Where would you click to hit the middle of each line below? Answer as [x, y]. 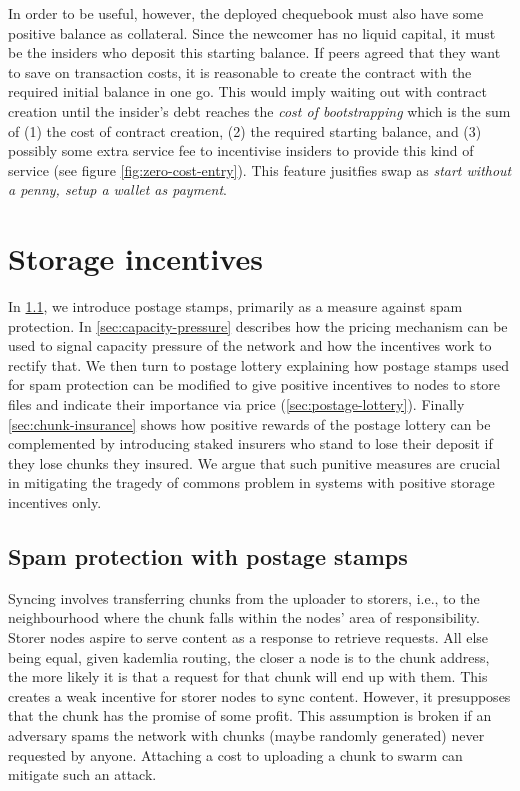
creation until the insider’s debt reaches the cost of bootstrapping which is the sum [259, 110]
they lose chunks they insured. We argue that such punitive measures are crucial [254, 462]
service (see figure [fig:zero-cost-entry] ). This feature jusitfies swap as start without [260, 169]
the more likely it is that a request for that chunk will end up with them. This [248, 676]
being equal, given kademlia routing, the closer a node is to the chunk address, [249, 656]
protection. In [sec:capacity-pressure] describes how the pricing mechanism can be [258, 325]
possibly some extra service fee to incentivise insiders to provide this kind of [241, 150]
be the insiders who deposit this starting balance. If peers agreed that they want [254, 52]
